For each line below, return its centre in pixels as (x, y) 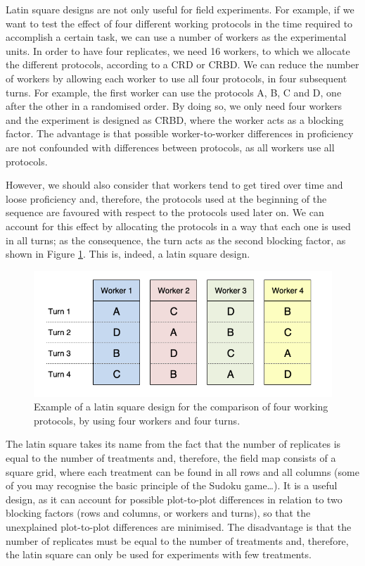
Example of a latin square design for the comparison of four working (181, 407)
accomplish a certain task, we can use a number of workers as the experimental (176, 37)
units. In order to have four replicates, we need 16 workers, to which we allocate (178, 50)
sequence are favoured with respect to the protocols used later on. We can (165, 212)
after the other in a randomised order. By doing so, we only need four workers (174, 106)
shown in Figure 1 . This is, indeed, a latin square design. (128, 254)
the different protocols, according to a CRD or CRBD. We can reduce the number (182, 64)
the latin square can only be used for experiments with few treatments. (159, 554)
